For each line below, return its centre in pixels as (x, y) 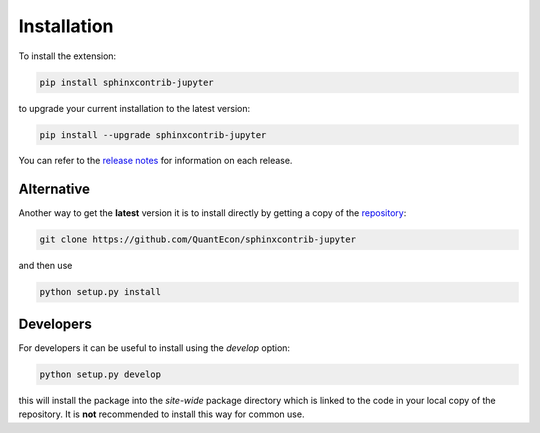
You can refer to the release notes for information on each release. (155, 161)
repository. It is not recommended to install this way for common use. (161, 414)
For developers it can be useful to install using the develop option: (154, 347)
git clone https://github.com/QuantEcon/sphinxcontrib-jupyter (198, 239)
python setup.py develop (100, 374)
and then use (45, 266)
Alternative (54, 189)
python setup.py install (100, 292)
